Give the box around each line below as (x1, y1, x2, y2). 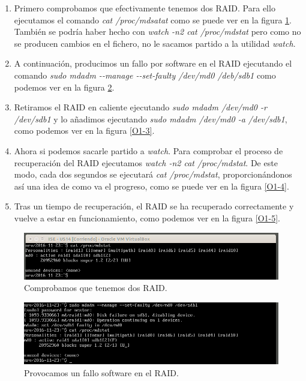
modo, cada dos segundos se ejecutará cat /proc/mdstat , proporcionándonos (14, 168, 292, 181)
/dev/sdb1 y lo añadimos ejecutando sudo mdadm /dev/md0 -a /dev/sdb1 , (14, 112, 287, 125)
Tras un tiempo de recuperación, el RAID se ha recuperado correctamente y (14, 200, 294, 212)
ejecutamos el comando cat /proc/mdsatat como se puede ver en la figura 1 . (14, 13, 292, 26)
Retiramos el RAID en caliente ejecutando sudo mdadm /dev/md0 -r (14, 101, 267, 113)
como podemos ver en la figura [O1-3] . (14, 124, 155, 137)
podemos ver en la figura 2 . (14, 80, 115, 93)
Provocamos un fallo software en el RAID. (24, 366, 179, 379)
